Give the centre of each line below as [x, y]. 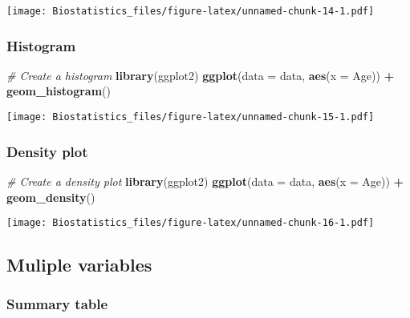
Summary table [57, 304]
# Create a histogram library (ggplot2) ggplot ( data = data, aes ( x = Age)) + [201, 75]
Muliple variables [79, 265]
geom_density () [51, 197]
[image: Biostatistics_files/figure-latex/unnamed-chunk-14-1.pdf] [191, 11]
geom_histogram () [59, 91]
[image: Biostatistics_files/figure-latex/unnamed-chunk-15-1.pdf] [191, 117]
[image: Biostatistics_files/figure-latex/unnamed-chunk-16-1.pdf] [191, 223]
